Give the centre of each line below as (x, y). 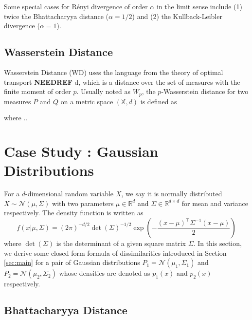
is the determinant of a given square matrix (121, 243)
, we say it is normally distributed (172, 194)
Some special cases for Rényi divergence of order (76, 6)
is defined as (159, 101)
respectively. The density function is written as (74, 213)
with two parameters (83, 203)
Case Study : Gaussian (81, 151)
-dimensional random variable (70, 194)
